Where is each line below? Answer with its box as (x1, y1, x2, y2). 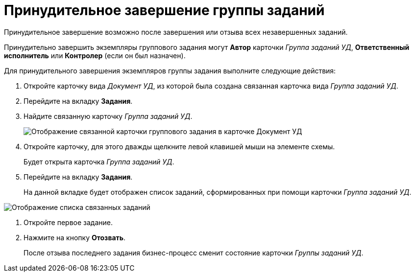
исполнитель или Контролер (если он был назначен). (4, 51, 186, 60)
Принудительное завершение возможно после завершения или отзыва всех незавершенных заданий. (4, 27, 348, 36)
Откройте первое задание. (24, 218, 113, 227)
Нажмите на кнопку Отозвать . (24, 233, 126, 242)
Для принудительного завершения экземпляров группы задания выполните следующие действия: (4, 66, 336, 75)
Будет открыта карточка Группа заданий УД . (24, 157, 174, 166)
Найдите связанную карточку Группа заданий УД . (24, 112, 193, 120)
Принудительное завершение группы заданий (4, 2, 325, 19)
